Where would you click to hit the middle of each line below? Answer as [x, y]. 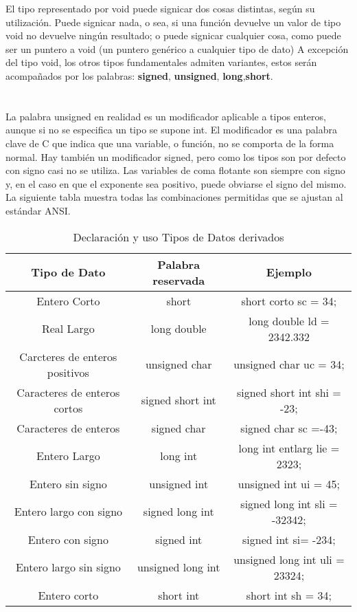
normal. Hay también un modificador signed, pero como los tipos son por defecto [176, 156]
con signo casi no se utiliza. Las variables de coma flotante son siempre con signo [175, 170]
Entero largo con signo [68, 511]
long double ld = [289, 320]
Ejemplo [289, 272]
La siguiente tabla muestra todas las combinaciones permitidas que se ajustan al [174, 197]
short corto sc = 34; [289, 300]
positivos [68, 372]
